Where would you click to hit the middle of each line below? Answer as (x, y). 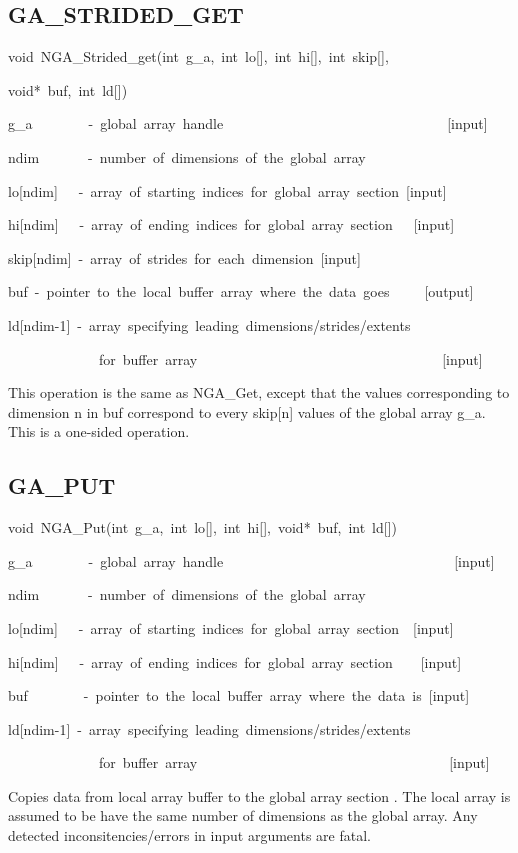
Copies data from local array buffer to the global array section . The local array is (259, 795)
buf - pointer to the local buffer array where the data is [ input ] (239, 695)
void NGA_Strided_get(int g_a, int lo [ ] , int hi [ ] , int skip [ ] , (198, 56)
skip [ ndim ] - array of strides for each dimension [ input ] (184, 257)
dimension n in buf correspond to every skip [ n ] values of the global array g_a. (247, 411)
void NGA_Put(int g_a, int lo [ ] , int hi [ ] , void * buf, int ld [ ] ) (203, 527)
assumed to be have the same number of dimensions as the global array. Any (243, 815)
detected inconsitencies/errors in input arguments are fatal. (189, 835)
